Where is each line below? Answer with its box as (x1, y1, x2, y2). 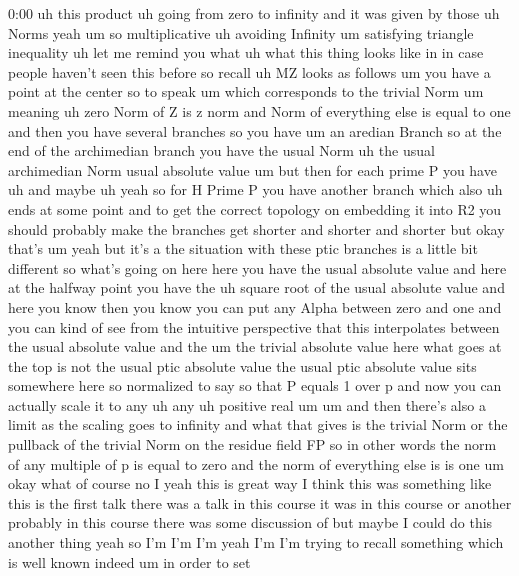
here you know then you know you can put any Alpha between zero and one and (8, 296, 502, 317)
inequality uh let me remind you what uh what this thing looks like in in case (8, 42, 484, 63)
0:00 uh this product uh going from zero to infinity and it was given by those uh (8, 3, 500, 23)
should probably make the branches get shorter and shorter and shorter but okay (8, 218, 505, 239)
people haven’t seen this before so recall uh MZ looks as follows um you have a (8, 61, 491, 82)
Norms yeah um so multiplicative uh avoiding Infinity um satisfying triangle (8, 22, 474, 43)
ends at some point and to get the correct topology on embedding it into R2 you (8, 198, 502, 219)
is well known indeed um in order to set (8, 551, 251, 572)
